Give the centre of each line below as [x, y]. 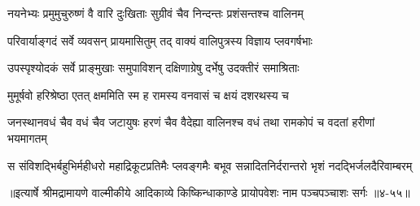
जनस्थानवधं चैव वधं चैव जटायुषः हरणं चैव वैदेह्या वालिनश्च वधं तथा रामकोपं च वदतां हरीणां [191, 122]
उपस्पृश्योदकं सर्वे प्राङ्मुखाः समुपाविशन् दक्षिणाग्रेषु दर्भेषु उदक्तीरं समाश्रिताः [153, 68]
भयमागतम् [27, 137]
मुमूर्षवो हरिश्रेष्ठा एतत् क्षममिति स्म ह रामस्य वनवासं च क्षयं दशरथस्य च [148, 94]
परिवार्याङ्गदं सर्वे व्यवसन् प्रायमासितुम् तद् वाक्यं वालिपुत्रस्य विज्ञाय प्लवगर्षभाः [160, 40]
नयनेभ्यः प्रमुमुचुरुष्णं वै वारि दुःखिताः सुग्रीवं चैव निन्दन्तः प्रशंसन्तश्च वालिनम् [155, 13]
